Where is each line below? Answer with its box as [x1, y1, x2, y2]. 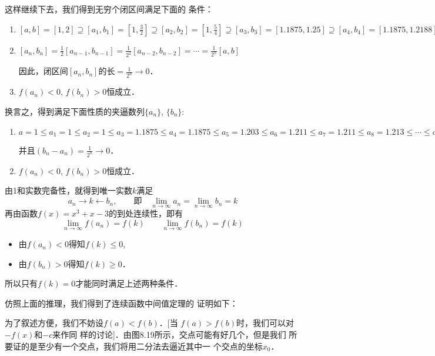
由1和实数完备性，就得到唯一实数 [5, 184, 132, 197]
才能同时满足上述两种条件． [75, 277, 183, 290]
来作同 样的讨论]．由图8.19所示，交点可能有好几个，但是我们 [52, 328, 286, 341]
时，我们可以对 [236, 317, 295, 329]
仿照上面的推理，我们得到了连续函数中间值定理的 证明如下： [5, 297, 238, 309]
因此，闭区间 [18, 65, 68, 77]
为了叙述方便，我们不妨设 [5, 317, 103, 329]
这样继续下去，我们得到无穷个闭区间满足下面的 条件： [5, 3, 213, 15]
